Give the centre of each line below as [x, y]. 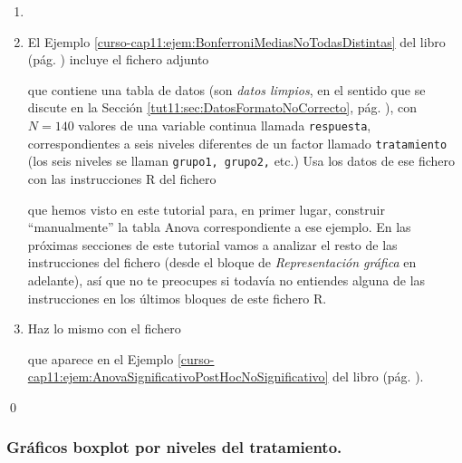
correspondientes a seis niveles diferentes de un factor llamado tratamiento [237, 143]
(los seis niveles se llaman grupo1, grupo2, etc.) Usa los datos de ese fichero [241, 161]
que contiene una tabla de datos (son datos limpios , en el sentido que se [226, 89]
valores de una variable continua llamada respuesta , [225, 125]
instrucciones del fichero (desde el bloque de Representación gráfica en [222, 262]
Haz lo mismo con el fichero [104, 328]
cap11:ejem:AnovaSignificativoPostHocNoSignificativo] [178, 376]
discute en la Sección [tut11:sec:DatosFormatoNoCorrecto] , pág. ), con [222, 107]
